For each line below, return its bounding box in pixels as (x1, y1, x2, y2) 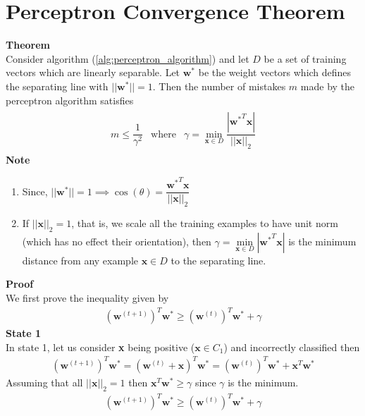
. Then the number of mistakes (152, 78, 286, 93)
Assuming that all (6, 374, 83, 389)
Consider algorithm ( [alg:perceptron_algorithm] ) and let (6, 51, 249, 66)
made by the (300, 78, 355, 93)
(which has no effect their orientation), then (22, 233, 211, 248)
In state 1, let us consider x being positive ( (6, 339, 195, 354)
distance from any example (22, 252, 139, 267)
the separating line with (6, 78, 109, 93)
